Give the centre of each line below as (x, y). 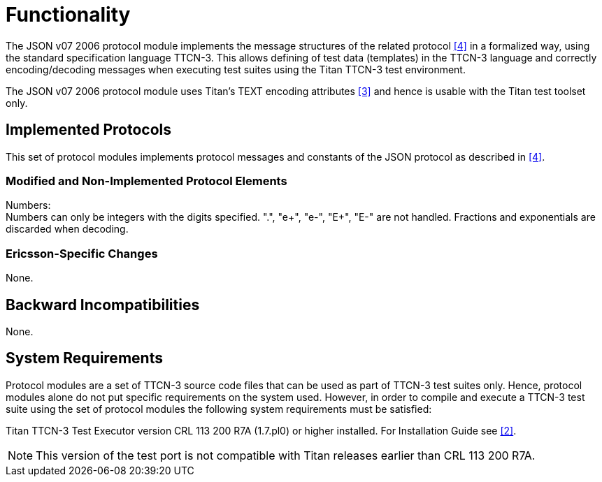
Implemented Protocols (89, 130)
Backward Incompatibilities (103, 305)
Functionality (68, 15)
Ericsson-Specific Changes (82, 253)
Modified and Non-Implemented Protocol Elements (146, 181)
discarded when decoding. (67, 229)
